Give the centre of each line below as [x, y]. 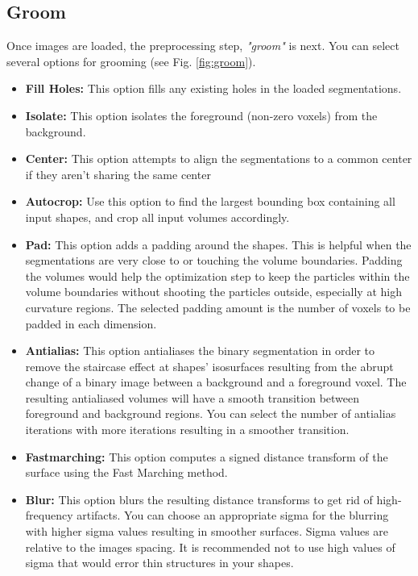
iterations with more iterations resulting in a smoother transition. [187, 430]
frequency [49, 515]
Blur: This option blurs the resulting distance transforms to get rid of [199, 499]
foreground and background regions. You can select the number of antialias [211, 413]
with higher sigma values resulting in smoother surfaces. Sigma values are [207, 531]
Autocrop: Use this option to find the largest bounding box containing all [210, 201]
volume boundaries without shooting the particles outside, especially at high [213, 292]
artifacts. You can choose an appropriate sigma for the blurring [233, 515]
